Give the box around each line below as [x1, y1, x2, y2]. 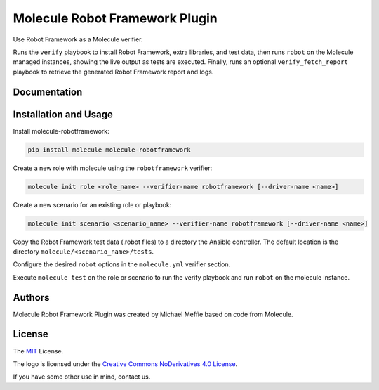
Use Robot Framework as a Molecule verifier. [13, 35, 143, 44]
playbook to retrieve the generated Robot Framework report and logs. [13, 67, 214, 76]
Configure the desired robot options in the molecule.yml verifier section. [13, 260, 231, 268]
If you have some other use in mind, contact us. [13, 372, 151, 381]
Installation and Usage [13, 108, 114, 120]
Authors [13, 292, 50, 304]
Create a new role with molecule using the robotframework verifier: [13, 164, 213, 172]
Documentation [13, 86, 83, 98]
